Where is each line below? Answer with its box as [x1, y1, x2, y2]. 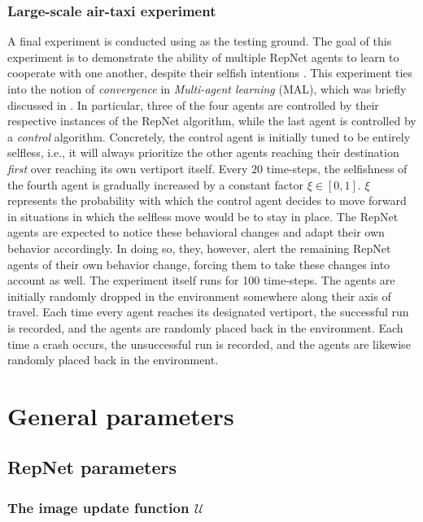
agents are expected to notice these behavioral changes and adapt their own [7, 224, 385, 241]
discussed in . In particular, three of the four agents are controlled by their [7, 96, 379, 113]
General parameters [7, 398, 234, 432]
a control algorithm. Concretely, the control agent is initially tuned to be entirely [7, 128, 411, 145]
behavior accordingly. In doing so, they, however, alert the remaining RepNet [7, 239, 391, 256]
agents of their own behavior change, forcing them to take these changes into [7, 255, 390, 272]
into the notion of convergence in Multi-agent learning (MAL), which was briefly [7, 80, 407, 97]
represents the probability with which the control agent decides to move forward [7, 192, 407, 209]
